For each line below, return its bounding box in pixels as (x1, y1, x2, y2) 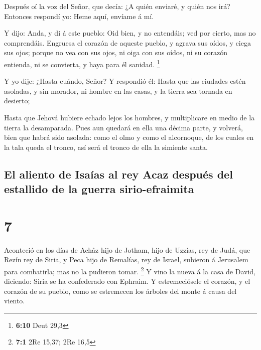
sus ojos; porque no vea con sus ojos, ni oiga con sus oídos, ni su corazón (4, 47, 227, 58)
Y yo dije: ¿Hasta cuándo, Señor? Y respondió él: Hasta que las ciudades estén (4, 76, 246, 86)
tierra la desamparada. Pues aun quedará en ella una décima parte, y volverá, (4, 122, 243, 132)
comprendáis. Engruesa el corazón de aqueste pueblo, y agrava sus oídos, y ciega (4, 37, 251, 48)
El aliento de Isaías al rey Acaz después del (4, 166, 233, 182)
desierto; (4, 95, 30, 106)
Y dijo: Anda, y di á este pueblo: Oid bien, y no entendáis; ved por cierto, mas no (4, 28, 256, 38)
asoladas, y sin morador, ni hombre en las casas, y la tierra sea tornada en (4, 85, 232, 96)
